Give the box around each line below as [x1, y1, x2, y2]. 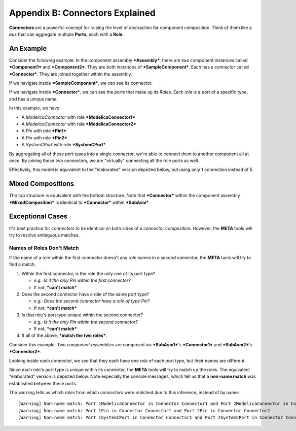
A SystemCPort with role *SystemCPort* [21, 142, 106, 148]
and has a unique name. [9, 96, 58, 102]
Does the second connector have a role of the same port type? [21, 291, 149, 297]
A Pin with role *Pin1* [21, 128, 67, 134]
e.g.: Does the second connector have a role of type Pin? [34, 298, 150, 304]
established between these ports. [9, 380, 77, 386]
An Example [9, 44, 47, 53]
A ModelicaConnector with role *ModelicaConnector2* [21, 121, 137, 127]
